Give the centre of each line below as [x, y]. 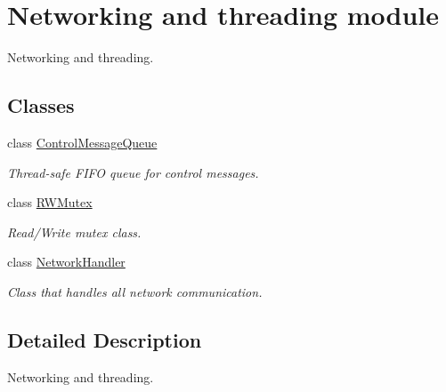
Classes [41, 105]
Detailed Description [105, 339]
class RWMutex [50, 202]
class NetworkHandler [66, 262]
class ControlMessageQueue [82, 142]
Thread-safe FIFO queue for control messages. [133, 172]
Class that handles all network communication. [135, 291]
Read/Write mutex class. [74, 232]
